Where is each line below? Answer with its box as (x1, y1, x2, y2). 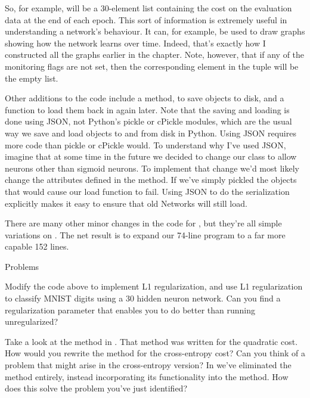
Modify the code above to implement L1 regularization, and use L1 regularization (5, 280, 303, 293)
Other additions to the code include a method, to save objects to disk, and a (5, 92, 284, 104)
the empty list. (5, 71, 58, 84)
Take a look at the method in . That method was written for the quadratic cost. (5, 335, 298, 347)
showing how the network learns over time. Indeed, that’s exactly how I (5, 36, 266, 49)
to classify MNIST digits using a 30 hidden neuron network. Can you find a (5, 292, 281, 304)
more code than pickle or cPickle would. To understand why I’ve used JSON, (5, 138, 286, 151)
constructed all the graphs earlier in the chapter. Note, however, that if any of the (5, 48, 305, 61)
